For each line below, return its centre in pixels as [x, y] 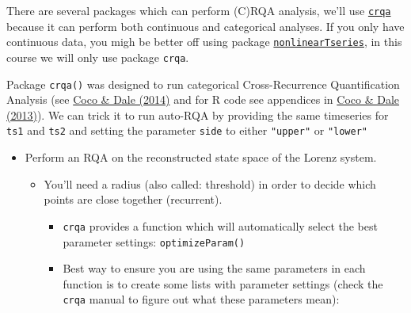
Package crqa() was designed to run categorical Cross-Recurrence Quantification [203, 84]
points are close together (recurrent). [133, 199]
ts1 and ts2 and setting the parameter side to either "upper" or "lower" [187, 130]
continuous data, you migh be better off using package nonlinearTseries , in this [204, 42]
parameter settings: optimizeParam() [154, 241]
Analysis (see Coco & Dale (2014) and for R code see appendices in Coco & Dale [203, 99]
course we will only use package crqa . [98, 57]
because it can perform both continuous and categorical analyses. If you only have [205, 26]
